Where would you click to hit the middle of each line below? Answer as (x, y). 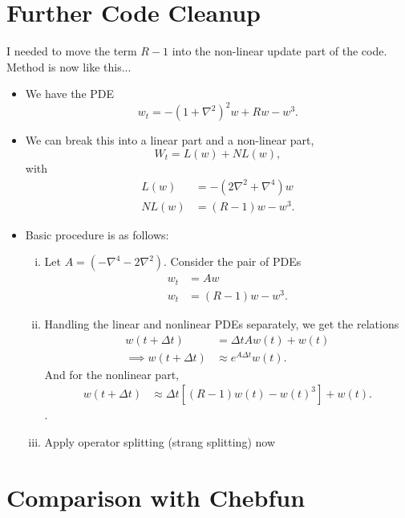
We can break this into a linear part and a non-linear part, (170, 140)
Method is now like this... (69, 66)
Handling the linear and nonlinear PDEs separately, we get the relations (222, 323)
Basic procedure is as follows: (97, 234)
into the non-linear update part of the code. (279, 51)
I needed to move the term (72, 51)
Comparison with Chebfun (156, 497)
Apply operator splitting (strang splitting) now (160, 441)
